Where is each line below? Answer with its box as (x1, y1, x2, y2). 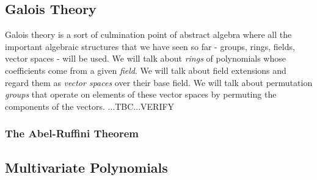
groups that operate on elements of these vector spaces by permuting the (5, 88, 277, 101)
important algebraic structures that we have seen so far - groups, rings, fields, (5, 40, 295, 52)
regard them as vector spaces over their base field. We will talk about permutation (5, 76, 313, 88)
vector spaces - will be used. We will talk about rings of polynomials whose (5, 52, 286, 65)
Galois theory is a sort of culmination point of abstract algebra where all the (5, 28, 292, 41)
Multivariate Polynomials (5, 157, 168, 176)
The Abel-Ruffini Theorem (5, 126, 139, 141)
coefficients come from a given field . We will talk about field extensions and (5, 63, 286, 76)
